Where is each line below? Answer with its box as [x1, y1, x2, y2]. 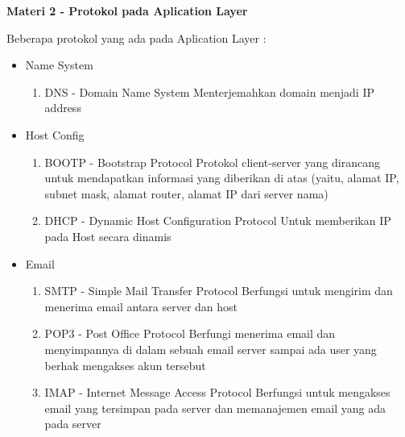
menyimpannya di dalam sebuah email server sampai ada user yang [44, 340, 377, 357]
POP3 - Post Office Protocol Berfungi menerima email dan [44, 325, 336, 342]
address [44, 99, 81, 116]
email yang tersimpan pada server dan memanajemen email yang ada [44, 399, 386, 416]
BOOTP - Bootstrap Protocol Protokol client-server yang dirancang [44, 153, 380, 170]
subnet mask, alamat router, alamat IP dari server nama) [44, 185, 329, 202]
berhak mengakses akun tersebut [44, 356, 206, 373]
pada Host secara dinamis [44, 227, 172, 244]
